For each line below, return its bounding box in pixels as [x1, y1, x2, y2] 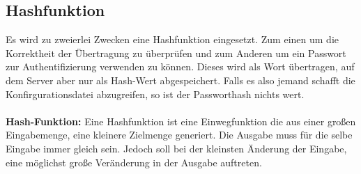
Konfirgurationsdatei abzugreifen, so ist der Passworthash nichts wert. [6, 86, 305, 101]
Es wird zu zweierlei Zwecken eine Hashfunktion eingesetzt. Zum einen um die [6, 32, 339, 47]
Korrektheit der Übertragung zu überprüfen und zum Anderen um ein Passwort [6, 45, 346, 60]
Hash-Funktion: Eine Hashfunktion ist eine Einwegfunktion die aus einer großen [6, 113, 356, 128]
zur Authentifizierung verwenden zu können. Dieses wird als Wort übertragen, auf [6, 59, 355, 74]
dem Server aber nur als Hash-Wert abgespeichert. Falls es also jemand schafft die [6, 72, 355, 87]
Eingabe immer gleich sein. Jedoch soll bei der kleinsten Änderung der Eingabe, [6, 141, 347, 155]
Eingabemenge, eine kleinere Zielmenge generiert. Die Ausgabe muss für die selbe [6, 127, 353, 142]
